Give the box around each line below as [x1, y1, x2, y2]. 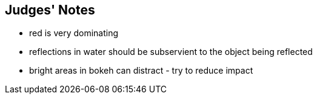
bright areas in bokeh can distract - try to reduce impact [29, 65, 253, 76]
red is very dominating [29, 28, 119, 39]
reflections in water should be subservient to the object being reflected [29, 46, 313, 57]
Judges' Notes [5, 2, 95, 18]
